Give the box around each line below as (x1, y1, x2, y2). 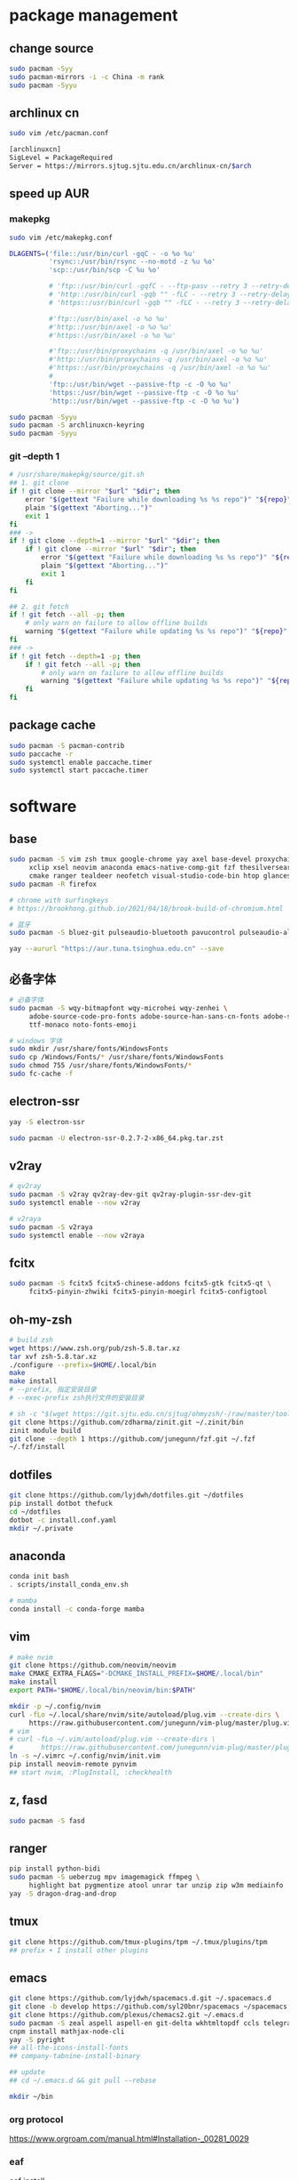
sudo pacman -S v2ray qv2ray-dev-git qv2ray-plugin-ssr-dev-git (9, 1190, 252, 1199)
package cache (9, 718, 96, 733)
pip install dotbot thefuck (9, 1499, 114, 1508)
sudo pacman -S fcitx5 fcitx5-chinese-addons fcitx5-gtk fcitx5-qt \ (9, 1279, 272, 1288)
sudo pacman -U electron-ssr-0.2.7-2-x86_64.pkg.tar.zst (9, 1133, 224, 1143)
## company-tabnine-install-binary (9, 2052, 141, 2061)
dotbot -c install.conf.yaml (9, 1516, 117, 1524)
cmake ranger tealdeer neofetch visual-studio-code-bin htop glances (28, 872, 292, 881)
